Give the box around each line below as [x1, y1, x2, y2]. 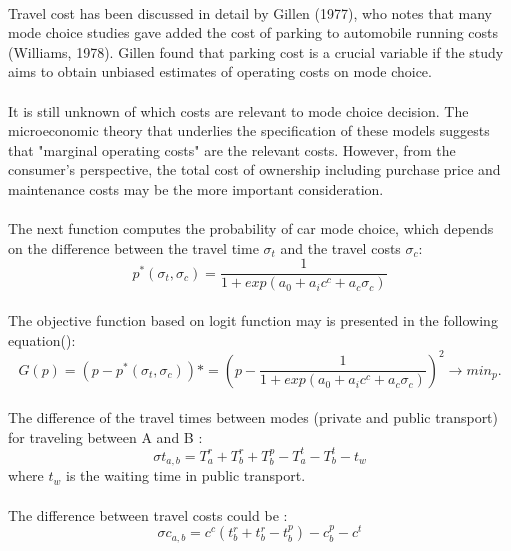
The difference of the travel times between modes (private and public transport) [8, 407, 499, 428]
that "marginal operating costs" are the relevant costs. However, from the [8, 139, 456, 160]
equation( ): [8, 329, 76, 350]
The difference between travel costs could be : [8, 504, 288, 525]
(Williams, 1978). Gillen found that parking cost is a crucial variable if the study [8, 41, 504, 62]
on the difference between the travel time [8, 237, 259, 258]
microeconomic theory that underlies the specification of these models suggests [8, 120, 490, 141]
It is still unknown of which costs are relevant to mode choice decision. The [8, 100, 469, 121]
